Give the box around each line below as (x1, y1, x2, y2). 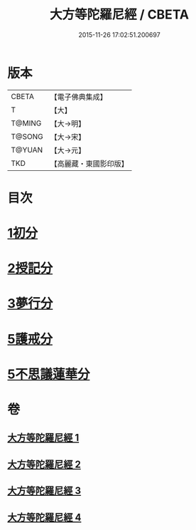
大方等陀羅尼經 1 (7, 432, 80, 444)
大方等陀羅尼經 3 (7, 485, 82, 497)
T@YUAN (11, 145, 43, 155)
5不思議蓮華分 (7, 366, 90, 382)
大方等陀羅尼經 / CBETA (49, 6, 190, 23)
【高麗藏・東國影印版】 (50, 158, 129, 168)
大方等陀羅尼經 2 (7, 458, 82, 470)
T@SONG (11, 131, 44, 141)
